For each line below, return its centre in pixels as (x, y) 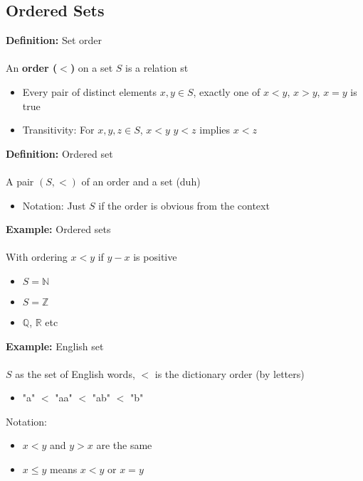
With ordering (37, 257)
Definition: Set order (54, 40)
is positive (155, 257)
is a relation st (157, 68)
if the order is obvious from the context (184, 205)
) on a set (91, 68)
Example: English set (55, 346)
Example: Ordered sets (58, 229)
